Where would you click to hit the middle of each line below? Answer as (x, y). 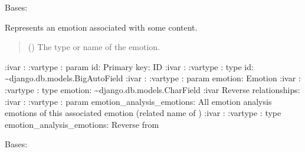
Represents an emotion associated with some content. (101, 27)
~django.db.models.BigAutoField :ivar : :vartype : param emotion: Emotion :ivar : (153, 78)
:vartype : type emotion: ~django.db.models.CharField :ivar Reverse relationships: (152, 89)
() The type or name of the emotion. (94, 47)
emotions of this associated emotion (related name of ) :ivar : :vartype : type (143, 113)
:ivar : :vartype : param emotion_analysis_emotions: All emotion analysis (138, 101)
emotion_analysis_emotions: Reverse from (82, 124)
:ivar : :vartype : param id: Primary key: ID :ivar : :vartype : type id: (129, 66)
